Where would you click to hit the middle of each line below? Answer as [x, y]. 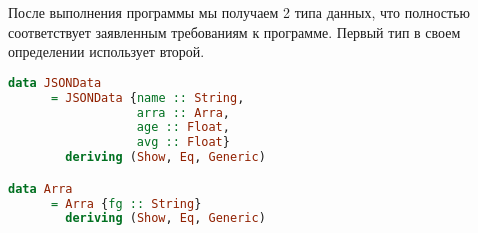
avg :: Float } [183, 142]
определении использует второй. [106, 51]
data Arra [40, 188]
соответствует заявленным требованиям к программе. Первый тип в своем [234, 31]
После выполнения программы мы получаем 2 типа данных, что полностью [239, 12]
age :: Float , [183, 127]
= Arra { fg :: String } [126, 203]
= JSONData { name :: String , [147, 97]
